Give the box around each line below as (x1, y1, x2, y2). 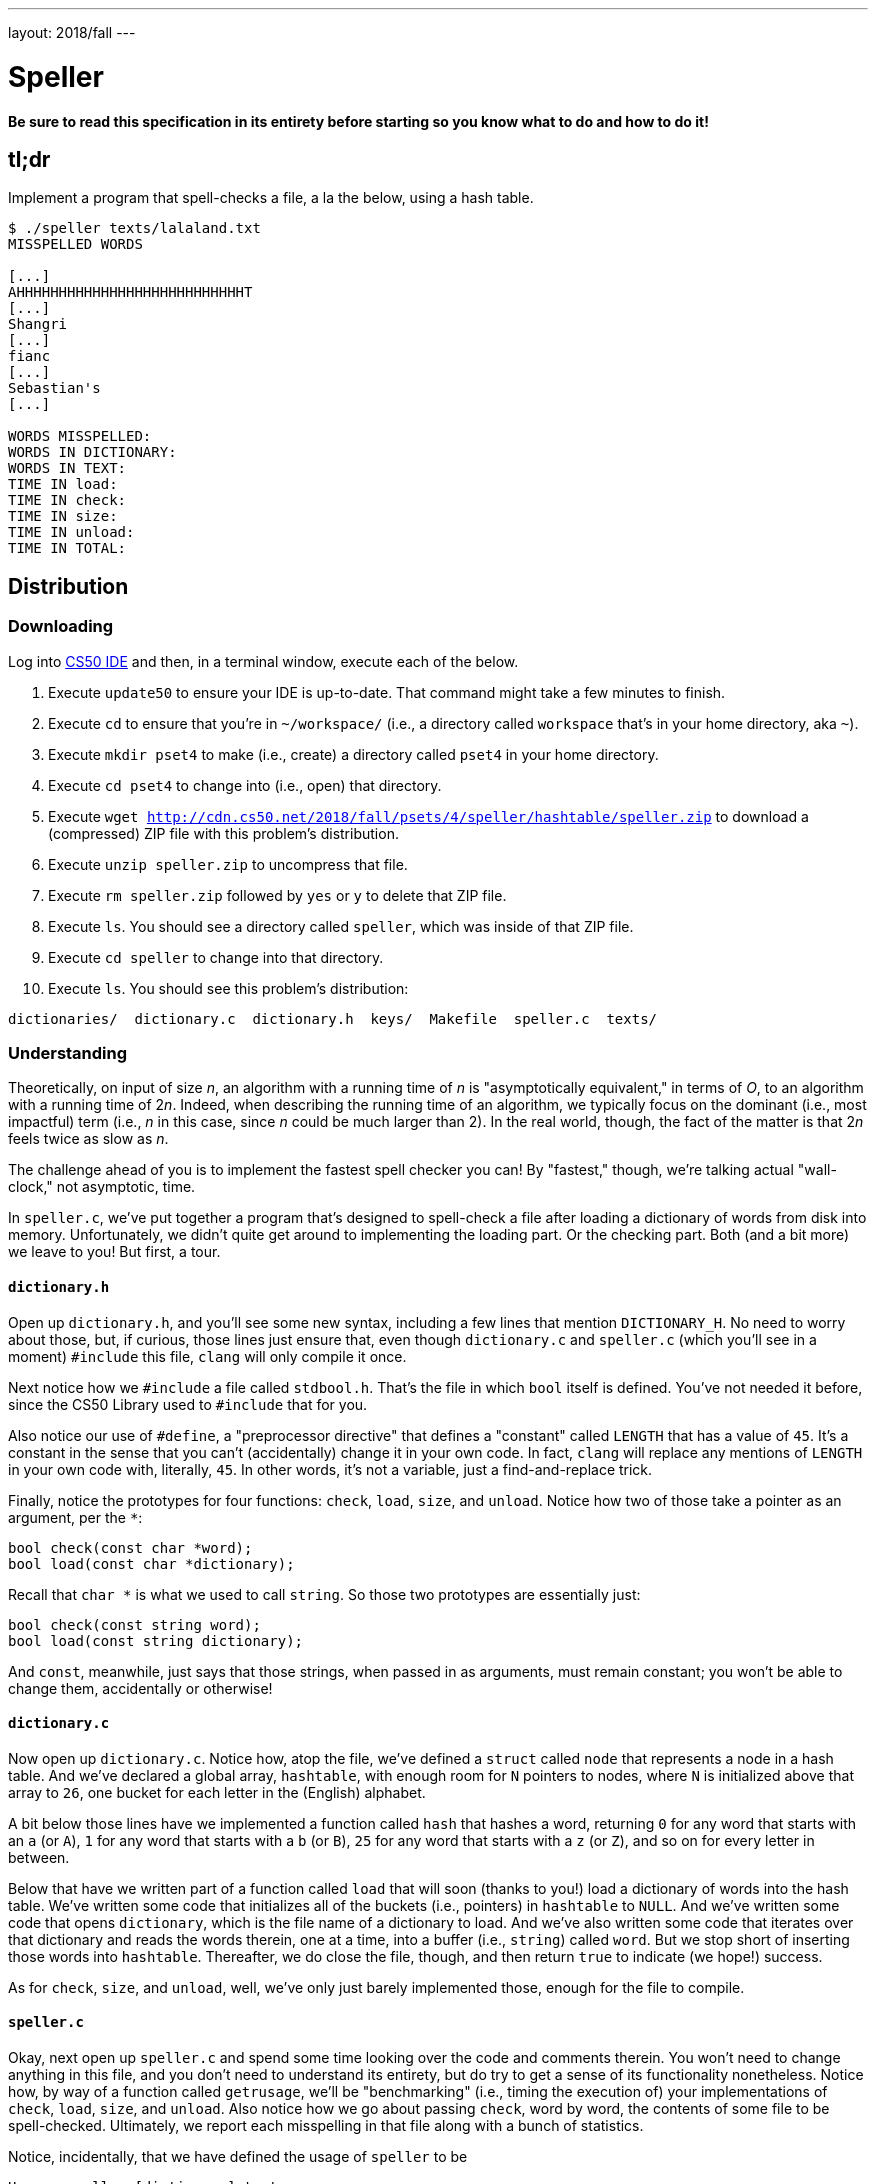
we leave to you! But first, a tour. (8, 1243, 221, 1261)
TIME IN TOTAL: (8, 540, 127, 557)
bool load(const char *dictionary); (8, 1555, 295, 1572)
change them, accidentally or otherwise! (8, 1679, 273, 1697)
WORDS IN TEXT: (8, 460, 127, 477)
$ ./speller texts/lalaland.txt (8, 220, 261, 237)
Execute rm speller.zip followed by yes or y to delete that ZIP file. (48, 886, 507, 904)
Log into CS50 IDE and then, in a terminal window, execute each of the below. (8, 652, 519, 670)
